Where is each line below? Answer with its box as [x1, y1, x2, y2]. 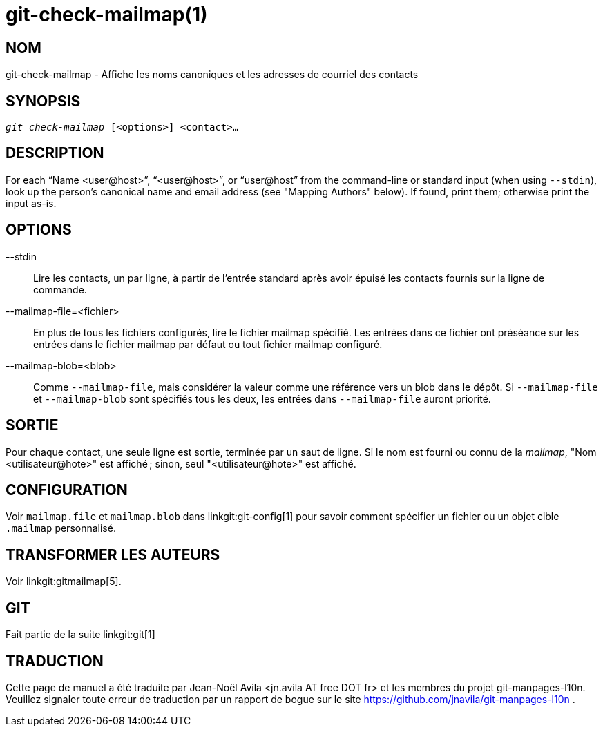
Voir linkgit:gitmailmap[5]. [6, 575, 122, 588]
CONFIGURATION [6, 481, 128, 499]
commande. [33, 283, 87, 296]
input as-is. [6, 197, 57, 209]
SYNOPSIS [6, 92, 81, 110]
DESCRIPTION [6, 144, 104, 162]
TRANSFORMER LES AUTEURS [6, 546, 220, 564]
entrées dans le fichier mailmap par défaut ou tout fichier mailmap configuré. [33, 338, 383, 350]
